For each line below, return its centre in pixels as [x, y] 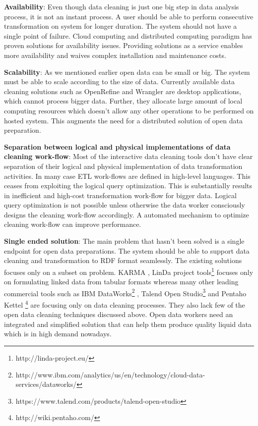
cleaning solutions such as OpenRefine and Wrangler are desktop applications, [123, 91]
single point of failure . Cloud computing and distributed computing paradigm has [128, 35]
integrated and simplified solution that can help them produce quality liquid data [128, 324]
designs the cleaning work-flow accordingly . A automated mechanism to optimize [127, 214]
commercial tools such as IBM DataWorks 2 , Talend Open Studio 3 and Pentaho [125, 292]
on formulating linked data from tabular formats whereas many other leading [121, 282]
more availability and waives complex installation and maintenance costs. [115, 55]
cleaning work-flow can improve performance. [73, 224]
